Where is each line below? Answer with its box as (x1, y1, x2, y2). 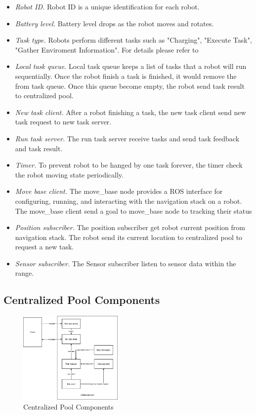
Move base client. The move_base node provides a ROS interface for (15, 186, 223, 196)
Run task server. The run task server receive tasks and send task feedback (15, 133, 240, 143)
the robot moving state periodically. (15, 169, 124, 179)
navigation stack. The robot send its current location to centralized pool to (15, 232, 243, 242)
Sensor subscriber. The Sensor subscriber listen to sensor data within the (15, 258, 236, 268)
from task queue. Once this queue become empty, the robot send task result (15, 80, 245, 91)
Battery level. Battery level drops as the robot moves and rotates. (15, 18, 214, 28)
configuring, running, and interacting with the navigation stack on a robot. (15, 195, 242, 206)
